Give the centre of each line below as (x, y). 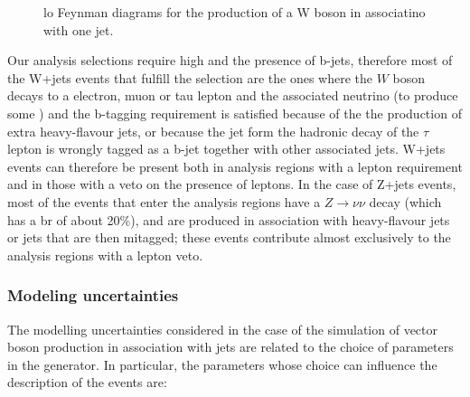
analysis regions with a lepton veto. (105, 255)
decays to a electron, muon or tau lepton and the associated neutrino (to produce (233, 95)
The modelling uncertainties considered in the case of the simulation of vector (223, 329)
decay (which (405, 201)
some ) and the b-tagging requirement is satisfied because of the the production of (235, 113)
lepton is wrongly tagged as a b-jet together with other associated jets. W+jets (226, 149)
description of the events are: (87, 382)
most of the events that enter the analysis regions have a (164, 201)
